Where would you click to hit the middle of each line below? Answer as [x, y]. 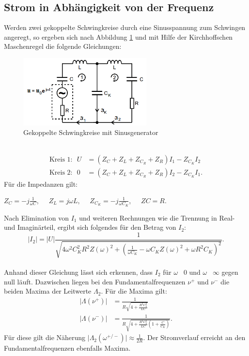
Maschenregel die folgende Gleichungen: [63, 46]
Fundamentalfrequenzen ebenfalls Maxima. [67, 348]
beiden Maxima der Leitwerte [48, 291]
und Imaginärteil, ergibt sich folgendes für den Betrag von [90, 227]
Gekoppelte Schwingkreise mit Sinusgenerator [91, 132]
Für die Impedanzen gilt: [41, 184]
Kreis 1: [61, 159]
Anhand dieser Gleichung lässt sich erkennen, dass [78, 272]
